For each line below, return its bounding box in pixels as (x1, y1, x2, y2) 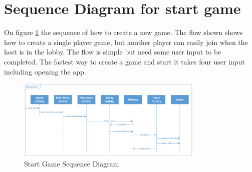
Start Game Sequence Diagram (24, 158, 119, 169)
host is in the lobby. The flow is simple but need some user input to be (4, 46, 221, 57)
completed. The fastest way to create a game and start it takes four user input (4, 56, 245, 66)
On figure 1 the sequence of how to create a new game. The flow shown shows (4, 27, 243, 37)
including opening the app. (4, 66, 86, 76)
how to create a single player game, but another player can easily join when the (4, 36, 248, 47)
